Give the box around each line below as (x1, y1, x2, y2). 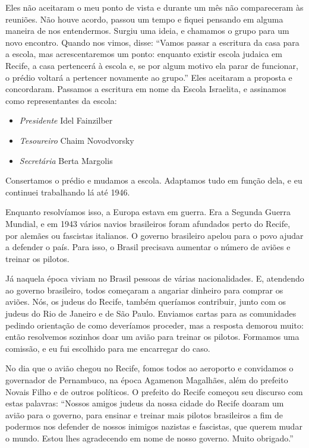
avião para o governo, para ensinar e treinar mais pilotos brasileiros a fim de (5, 408, 283, 421)
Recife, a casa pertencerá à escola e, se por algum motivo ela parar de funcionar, (5, 59, 298, 71)
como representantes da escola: (5, 94, 117, 106)
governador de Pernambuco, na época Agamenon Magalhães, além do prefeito (5, 374, 288, 386)
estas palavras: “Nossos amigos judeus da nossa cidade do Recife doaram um (5, 397, 284, 409)
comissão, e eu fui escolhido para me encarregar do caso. (5, 342, 210, 354)
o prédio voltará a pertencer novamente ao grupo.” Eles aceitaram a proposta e (5, 71, 292, 83)
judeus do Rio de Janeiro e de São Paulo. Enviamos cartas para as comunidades (5, 307, 297, 320)
